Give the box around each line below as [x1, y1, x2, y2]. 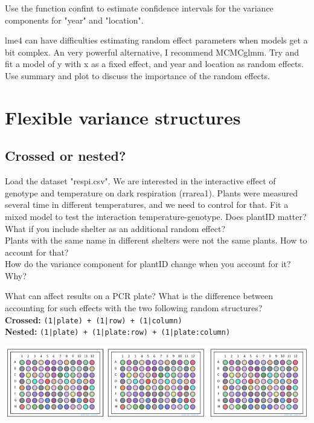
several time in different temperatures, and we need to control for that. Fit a [5, 198, 289, 211]
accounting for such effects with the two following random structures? [5, 302, 263, 314]
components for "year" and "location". [5, 13, 144, 26]
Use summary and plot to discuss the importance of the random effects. [5, 69, 270, 82]
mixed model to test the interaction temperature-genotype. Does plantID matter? [5, 210, 307, 222]
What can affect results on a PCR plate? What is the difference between [5, 289, 273, 302]
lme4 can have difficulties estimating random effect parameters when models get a [5, 34, 308, 47]
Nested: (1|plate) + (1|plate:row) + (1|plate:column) [5, 325, 231, 338]
